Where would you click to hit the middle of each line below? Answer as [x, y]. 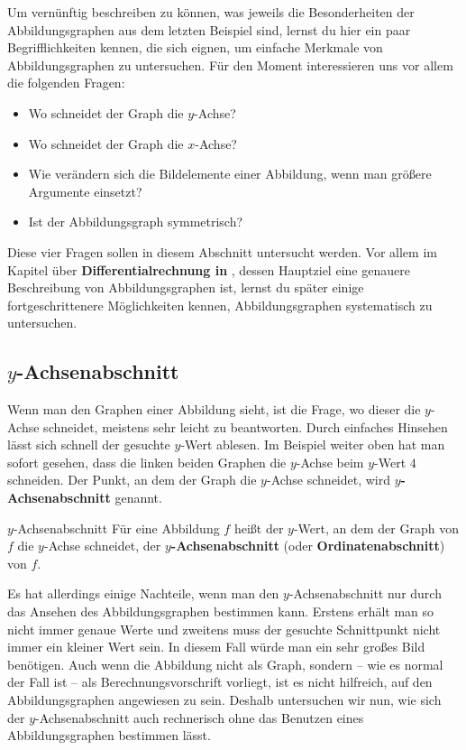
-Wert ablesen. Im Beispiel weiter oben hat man [313, 444]
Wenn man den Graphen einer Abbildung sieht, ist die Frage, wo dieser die [214, 409]
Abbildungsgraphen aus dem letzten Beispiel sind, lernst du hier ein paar [209, 29]
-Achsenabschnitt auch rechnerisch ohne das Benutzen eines [200, 717]
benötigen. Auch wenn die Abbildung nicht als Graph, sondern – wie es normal [225, 664]
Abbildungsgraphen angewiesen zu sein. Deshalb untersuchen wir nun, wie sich [224, 700]
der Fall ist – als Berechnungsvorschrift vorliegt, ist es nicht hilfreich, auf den [220, 682]
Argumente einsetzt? [85, 191]
